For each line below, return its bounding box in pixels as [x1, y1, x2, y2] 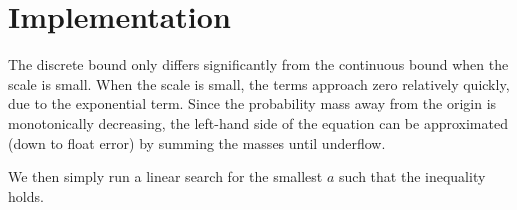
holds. [8, 185, 44, 206]
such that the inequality [339, 166, 486, 187]
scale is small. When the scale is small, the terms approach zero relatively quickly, [8, 73, 510, 94]
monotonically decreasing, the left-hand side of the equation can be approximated [8, 112, 508, 133]
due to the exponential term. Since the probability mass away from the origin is [8, 93, 497, 114]
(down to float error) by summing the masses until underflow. [8, 132, 386, 153]
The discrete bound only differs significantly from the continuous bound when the [8, 54, 509, 75]
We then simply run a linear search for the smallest [8, 166, 323, 187]
